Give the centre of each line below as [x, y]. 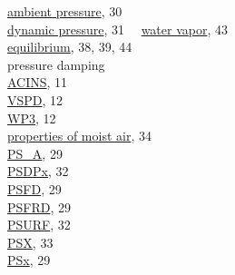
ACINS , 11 [38, 82]
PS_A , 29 [35, 153]
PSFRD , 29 [39, 206]
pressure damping [56, 64]
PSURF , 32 [39, 225]
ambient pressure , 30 [65, 11]
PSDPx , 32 [38, 171]
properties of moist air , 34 [79, 136]
